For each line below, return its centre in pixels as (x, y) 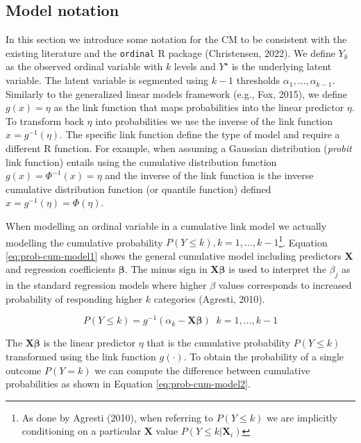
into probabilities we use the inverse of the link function (214, 120)
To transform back (45, 120)
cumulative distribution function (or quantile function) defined (138, 189)
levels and (195, 66)
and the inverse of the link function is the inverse (209, 175)
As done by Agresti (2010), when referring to (118, 417)
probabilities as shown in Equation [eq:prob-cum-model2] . (128, 384)
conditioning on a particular (82, 431)
